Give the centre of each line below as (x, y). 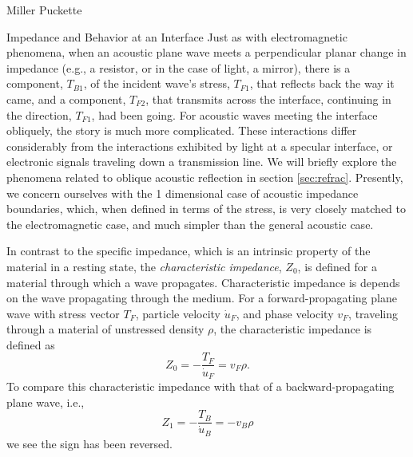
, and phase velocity (285, 313)
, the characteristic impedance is (293, 329)
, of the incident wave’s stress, (157, 83)
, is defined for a (337, 266)
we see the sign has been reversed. (89, 443)
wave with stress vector (63, 313)
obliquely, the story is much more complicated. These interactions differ (182, 130)
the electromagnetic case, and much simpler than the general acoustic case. (190, 224)
